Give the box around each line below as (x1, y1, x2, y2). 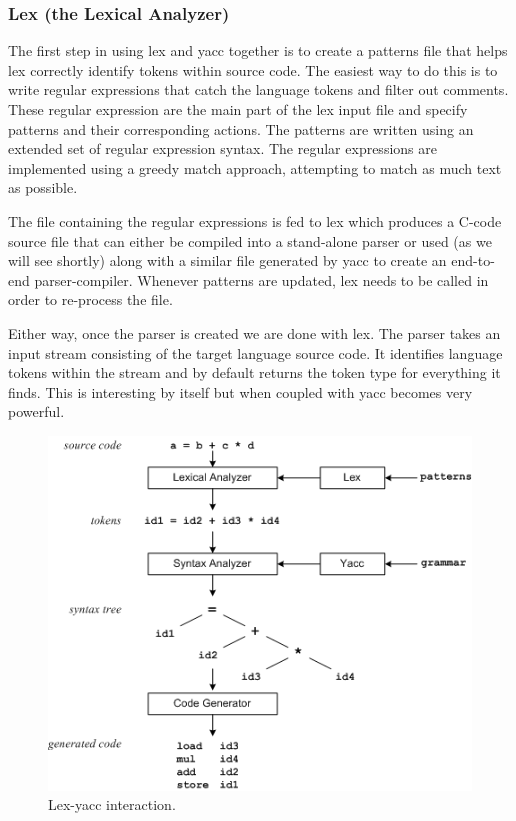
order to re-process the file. (8, 289, 173, 310)
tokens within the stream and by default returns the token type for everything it (8, 362, 501, 383)
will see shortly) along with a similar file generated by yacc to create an (8, 250, 447, 271)
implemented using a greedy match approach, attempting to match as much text (8, 157, 502, 178)
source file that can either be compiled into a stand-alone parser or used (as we (8, 230, 492, 251)
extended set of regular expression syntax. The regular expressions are (8, 138, 437, 159)
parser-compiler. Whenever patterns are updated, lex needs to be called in (34, 269, 489, 290)
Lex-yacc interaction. (48, 794, 176, 815)
